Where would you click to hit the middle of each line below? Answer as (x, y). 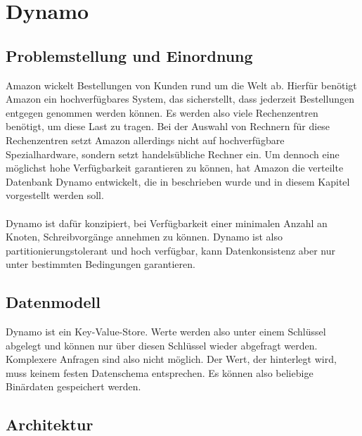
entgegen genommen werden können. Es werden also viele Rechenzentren (162, 112)
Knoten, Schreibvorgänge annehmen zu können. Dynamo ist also (144, 237)
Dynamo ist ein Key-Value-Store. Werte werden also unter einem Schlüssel (166, 332)
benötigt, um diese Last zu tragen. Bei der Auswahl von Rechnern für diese (168, 126)
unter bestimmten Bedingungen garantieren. (101, 264)
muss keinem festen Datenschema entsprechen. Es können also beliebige (160, 372)
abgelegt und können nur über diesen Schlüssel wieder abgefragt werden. (162, 345)
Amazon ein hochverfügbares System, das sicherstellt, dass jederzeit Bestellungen (180, 99)
